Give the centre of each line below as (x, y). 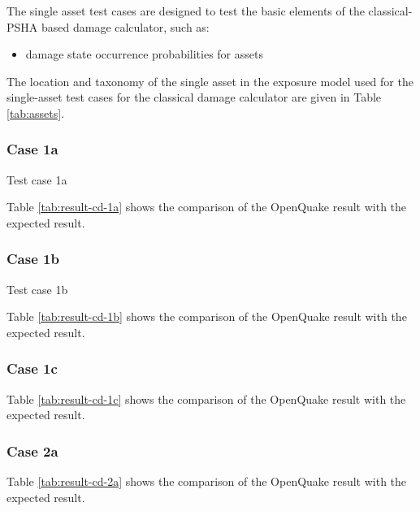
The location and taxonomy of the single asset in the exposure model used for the (210, 81)
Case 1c (32, 368)
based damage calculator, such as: (125, 26)
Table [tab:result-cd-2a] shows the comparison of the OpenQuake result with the (207, 481)
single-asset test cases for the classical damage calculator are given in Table (194, 97)
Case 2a (32, 450)
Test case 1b (37, 289)
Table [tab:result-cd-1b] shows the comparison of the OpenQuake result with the (207, 316)
